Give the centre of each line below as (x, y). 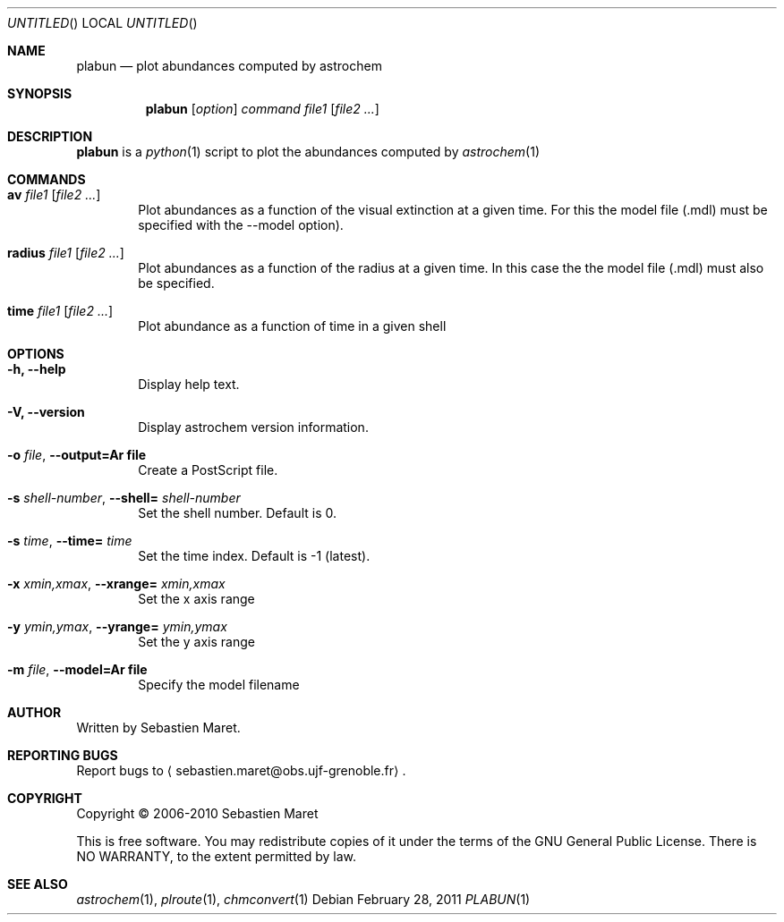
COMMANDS (47, 179)
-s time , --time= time (70, 541)
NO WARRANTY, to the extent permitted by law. (217, 856)
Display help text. (189, 384)
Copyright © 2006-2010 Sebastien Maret (197, 813)
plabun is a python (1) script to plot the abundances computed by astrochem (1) (308, 152)
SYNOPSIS (40, 93)
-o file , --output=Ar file (77, 455)
